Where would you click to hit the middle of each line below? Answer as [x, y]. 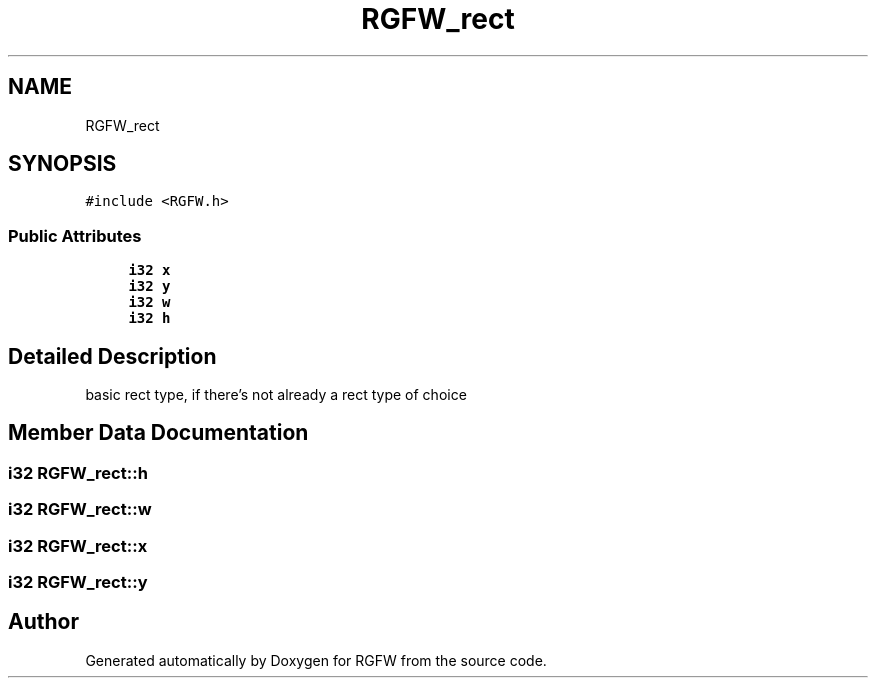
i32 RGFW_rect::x [78, 545]
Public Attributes [75, 235]
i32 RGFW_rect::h [78, 472]
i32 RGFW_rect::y [78, 582]
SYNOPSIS [62, 164]
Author [43, 622]
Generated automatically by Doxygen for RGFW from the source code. [316, 660]
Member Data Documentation [158, 433]
